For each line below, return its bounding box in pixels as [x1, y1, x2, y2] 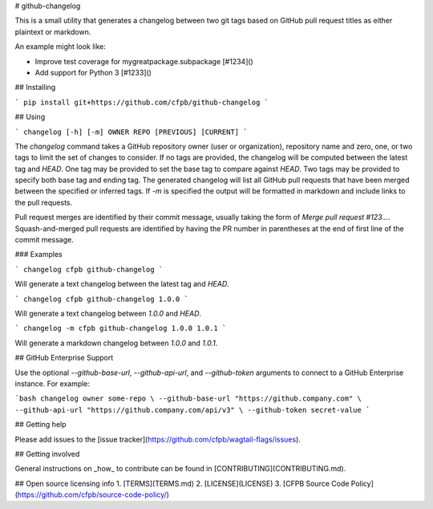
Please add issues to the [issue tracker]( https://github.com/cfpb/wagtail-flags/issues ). [14, 434, 301, 444]
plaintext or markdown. [14, 26, 91, 36]
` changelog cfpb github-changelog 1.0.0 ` [14, 294, 188, 303]
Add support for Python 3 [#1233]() [34, 67, 152, 77]
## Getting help [14, 420, 67, 430]
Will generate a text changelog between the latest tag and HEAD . [14, 279, 230, 289]
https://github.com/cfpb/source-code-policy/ [17, 490, 168, 499]
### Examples [14, 250, 63, 259]
